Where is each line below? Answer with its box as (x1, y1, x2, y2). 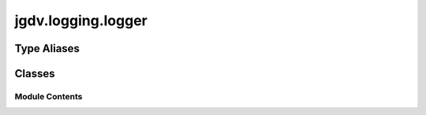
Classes (14, 67, 55, 80)
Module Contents (14, 91, 83, 102)
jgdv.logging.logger (14, 12, 148, 29)
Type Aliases (14, 42, 80, 55)
